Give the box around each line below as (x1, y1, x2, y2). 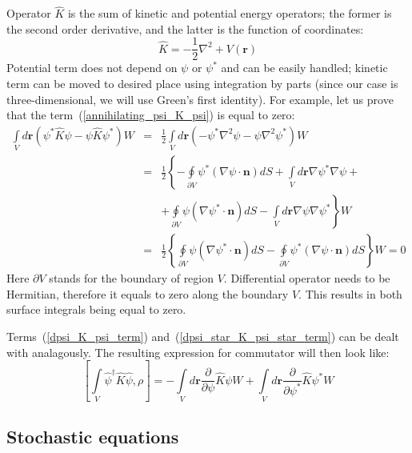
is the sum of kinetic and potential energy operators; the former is (67, 5, 392, 22)
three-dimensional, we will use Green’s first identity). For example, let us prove (6, 90, 394, 107)
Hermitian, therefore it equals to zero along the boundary (6, 285, 289, 302)
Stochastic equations (6, 424, 179, 449)
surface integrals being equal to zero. (6, 301, 186, 318)
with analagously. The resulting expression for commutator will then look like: (6, 343, 390, 360)
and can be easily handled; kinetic (221, 59, 388, 76)
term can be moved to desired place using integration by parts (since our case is (6, 75, 398, 92)
